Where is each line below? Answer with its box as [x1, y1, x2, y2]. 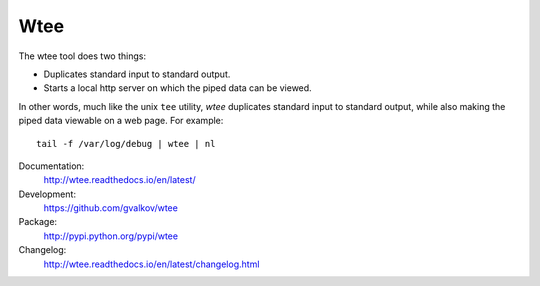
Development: [18, 188, 77, 200]
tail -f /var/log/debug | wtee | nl [36, 138, 216, 149]
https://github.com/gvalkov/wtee [43, 202, 179, 214]
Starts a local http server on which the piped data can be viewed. [43, 82, 312, 94]
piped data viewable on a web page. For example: [18, 115, 224, 127]
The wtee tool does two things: [18, 50, 147, 62]
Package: [18, 216, 58, 228]
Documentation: [18, 160, 85, 172]
